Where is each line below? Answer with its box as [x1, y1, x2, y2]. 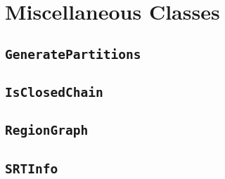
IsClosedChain [5, 85, 103, 100]
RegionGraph [5, 123, 89, 138]
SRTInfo [5, 161, 58, 176]
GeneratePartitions [5, 46, 141, 62]
